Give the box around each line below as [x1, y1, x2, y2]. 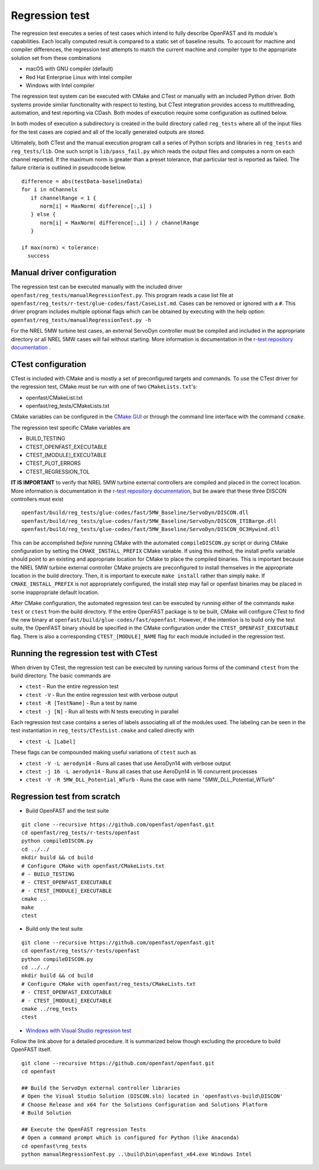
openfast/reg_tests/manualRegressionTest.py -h [11, 317, 152, 323]
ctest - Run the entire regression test [25, 683, 119, 690]
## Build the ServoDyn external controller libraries [21, 1085, 180, 1092]
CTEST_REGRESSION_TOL [25, 468, 90, 475]
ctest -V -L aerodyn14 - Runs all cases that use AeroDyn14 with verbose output [25, 760, 231, 767]
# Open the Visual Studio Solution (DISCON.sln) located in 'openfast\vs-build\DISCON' [21, 1093, 284, 1100]
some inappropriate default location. [11, 589, 100, 596]
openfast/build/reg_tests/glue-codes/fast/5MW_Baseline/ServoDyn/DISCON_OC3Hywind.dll [21, 526, 280, 533]
